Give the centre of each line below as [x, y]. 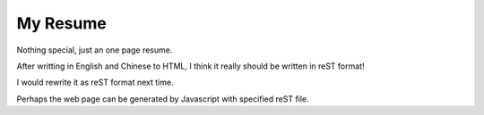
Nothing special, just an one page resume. [95, 50]
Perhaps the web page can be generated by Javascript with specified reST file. [163, 99]
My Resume [61, 23]
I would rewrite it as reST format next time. [95, 82]
